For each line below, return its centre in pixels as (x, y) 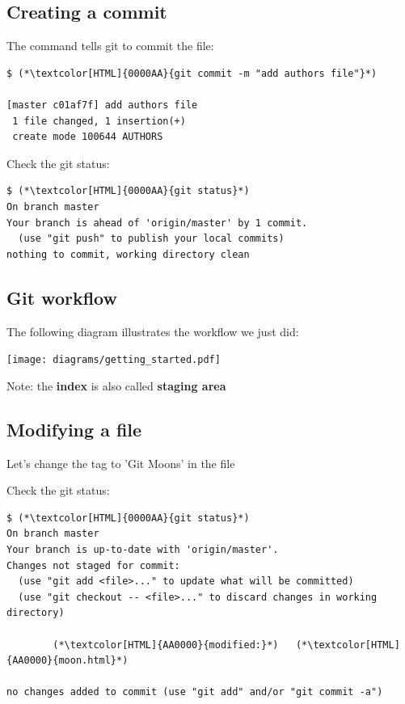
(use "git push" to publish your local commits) (151, 239)
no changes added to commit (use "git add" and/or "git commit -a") (195, 692)
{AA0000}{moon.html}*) (67, 661)
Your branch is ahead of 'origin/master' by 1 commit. (157, 223)
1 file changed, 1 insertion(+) (99, 121)
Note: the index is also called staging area (116, 385)
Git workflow (62, 297)
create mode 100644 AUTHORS (88, 137)
